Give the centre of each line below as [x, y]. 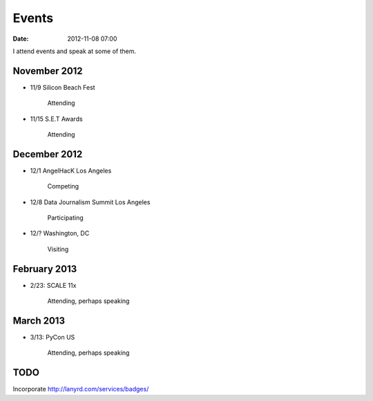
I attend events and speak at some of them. [74, 51]
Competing [63, 186]
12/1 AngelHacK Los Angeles [71, 170]
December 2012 [48, 154]
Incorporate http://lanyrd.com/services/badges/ [81, 389]
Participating [66, 218]
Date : [21, 39]
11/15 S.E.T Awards [56, 119]
